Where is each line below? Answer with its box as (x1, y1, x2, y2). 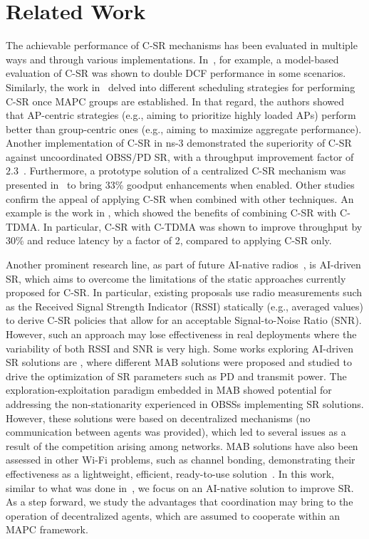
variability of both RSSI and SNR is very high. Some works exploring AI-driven (6, 340, 354, 355)
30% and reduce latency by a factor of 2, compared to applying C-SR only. (6, 233, 332, 248)
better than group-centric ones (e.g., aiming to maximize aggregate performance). (6, 121, 362, 136)
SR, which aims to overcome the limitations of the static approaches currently (6, 271, 346, 286)
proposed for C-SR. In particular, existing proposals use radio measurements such (6, 285, 363, 300)
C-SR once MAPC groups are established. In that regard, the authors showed (6, 93, 345, 108)
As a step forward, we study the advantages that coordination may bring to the (6, 494, 353, 509)
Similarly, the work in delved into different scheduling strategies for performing (6, 79, 355, 94)
